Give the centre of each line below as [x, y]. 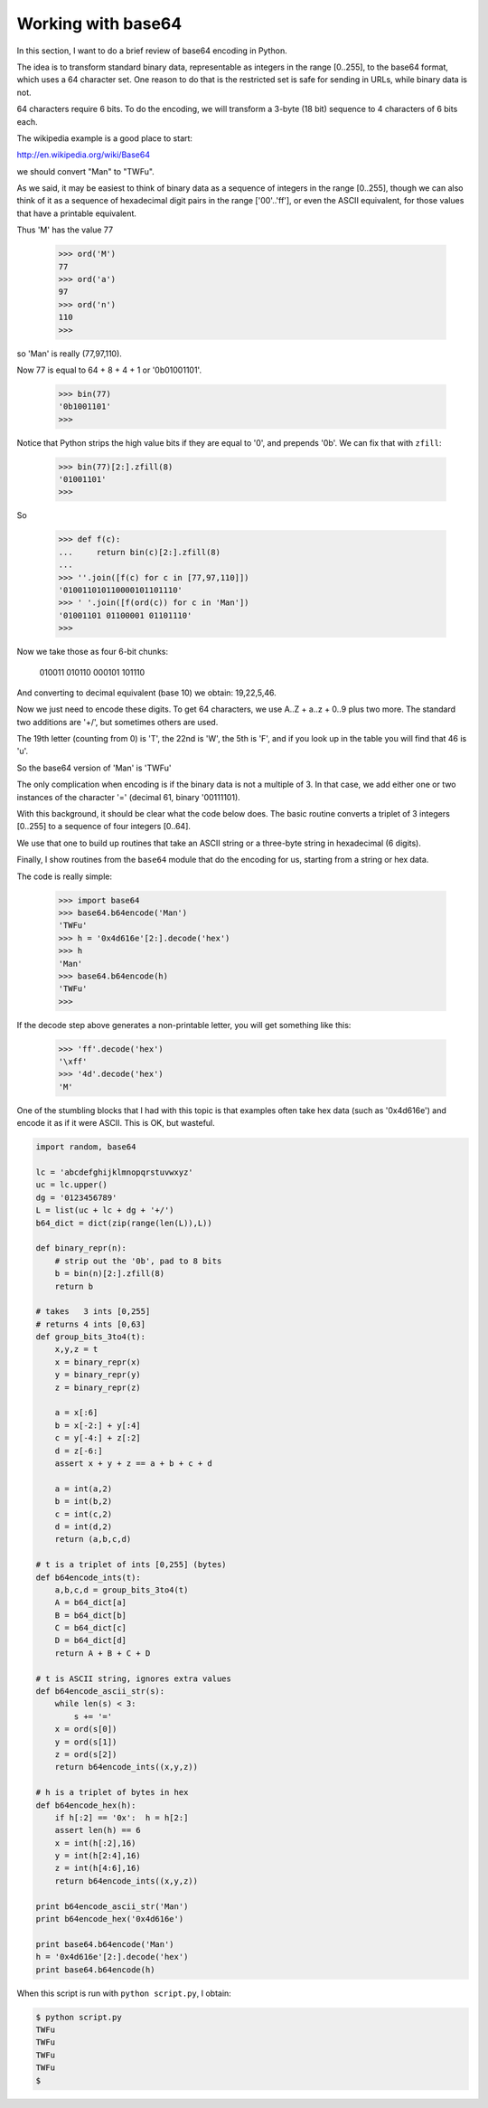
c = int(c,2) [84, 1514]
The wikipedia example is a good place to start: [105, 138]
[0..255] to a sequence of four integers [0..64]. [104, 827]
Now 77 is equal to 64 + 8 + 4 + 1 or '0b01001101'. [109, 370]
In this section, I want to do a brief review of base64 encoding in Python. [152, 51]
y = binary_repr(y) [98, 1375]
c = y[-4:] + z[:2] [98, 1438]
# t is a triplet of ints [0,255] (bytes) [131, 1565]
